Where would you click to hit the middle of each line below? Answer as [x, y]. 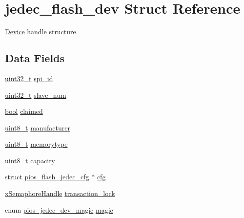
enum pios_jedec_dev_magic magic [59, 209]
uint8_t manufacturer [38, 127]
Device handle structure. [41, 32]
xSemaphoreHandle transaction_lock [60, 193]
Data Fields [35, 58]
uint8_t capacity [30, 160]
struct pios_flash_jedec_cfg [47, 177]
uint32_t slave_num [36, 95]
